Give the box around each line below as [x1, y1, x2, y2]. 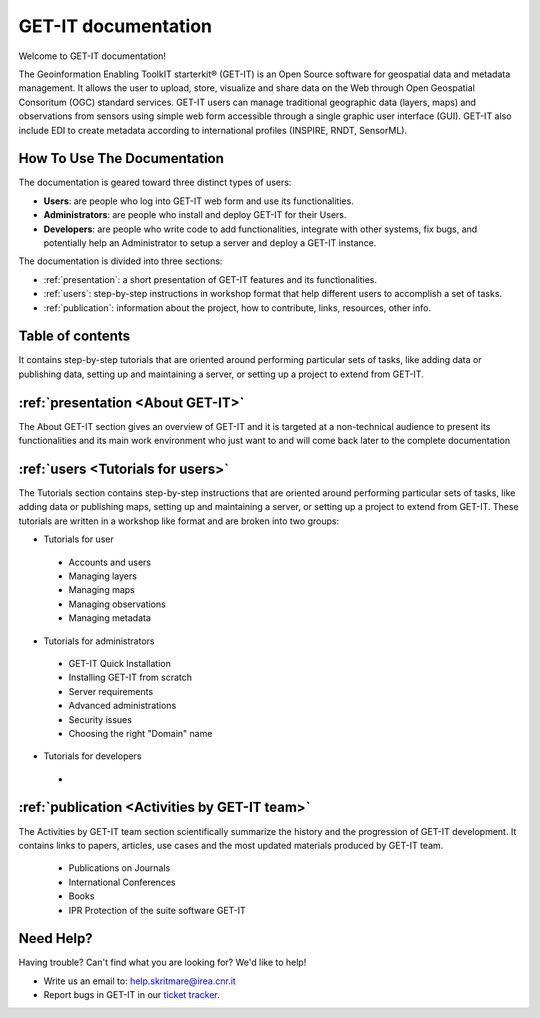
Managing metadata [68, 612, 152, 624]
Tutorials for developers [43, 750, 142, 762]
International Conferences [68, 876, 176, 888]
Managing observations [68, 598, 167, 610]
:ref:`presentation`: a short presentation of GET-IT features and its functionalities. [43, 273, 377, 285]
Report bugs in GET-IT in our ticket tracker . [43, 989, 220, 1001]
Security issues [68, 713, 132, 725]
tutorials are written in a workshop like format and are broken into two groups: [18, 515, 340, 527]
